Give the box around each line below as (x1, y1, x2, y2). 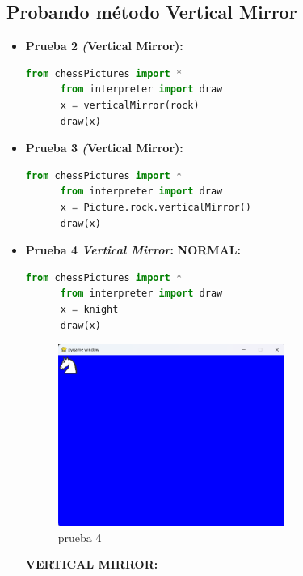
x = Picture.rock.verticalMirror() (60, 201, 252, 213)
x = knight (60, 303, 119, 315)
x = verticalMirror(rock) (60, 99, 200, 111)
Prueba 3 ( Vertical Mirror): (25, 139, 183, 156)
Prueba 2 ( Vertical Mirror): (25, 37, 183, 54)
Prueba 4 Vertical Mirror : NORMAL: (25, 241, 241, 258)
